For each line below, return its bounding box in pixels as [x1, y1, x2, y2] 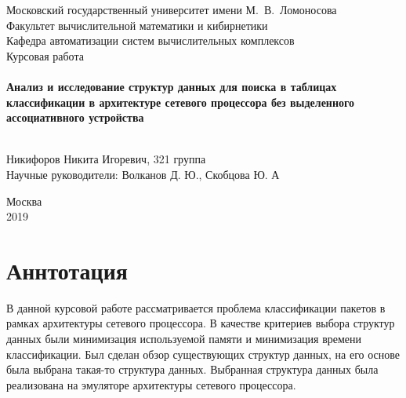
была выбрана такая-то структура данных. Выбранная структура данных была [6, 361, 379, 378]
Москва [6, 192, 42, 209]
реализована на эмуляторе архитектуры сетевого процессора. [6, 376, 296, 393]
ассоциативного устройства [6, 109, 144, 126]
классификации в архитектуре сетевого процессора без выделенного [6, 93, 354, 110]
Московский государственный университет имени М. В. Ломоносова [6, 2, 337, 17]
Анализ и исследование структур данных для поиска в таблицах [6, 78, 337, 94]
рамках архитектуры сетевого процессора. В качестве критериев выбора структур [6, 315, 395, 331]
